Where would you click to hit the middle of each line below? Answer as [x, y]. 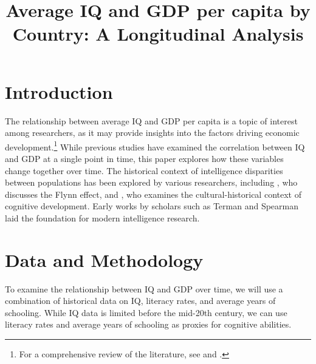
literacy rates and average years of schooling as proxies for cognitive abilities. [148, 324]
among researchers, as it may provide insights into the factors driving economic [152, 133]
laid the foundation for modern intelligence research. [102, 217]
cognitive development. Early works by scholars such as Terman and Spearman [152, 206]
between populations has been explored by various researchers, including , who [151, 182]
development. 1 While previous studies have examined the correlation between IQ [155, 146]
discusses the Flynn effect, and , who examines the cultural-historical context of [153, 194]
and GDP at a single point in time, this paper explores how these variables [144, 158]
